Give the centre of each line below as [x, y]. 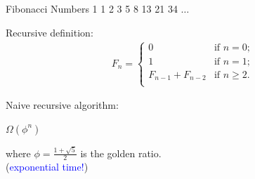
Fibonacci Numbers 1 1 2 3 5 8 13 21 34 [92, 8]
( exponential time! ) [47, 167]
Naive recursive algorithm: [62, 105]
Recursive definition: [50, 32]
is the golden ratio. [121, 153]
